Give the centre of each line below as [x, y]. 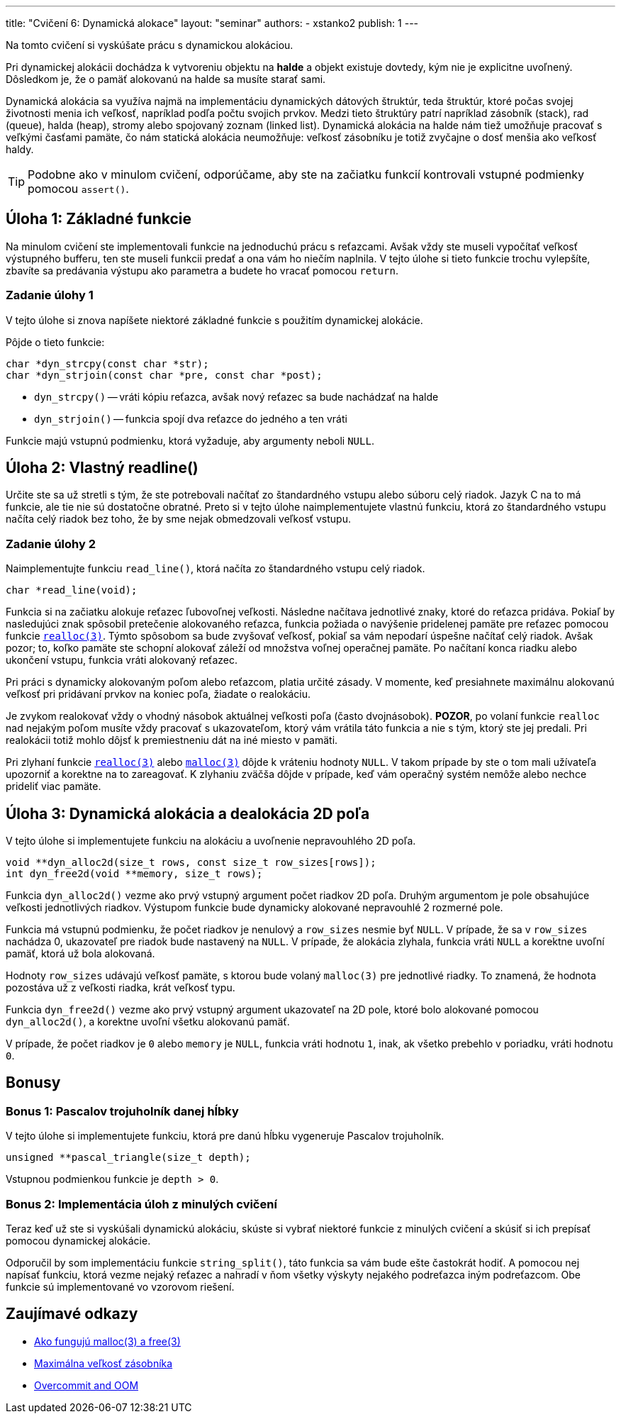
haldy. [20, 149]
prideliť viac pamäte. [54, 786]
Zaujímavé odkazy [72, 1314]
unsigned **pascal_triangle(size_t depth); [128, 1158]
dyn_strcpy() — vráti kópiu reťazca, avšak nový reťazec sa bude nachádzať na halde [236, 396]
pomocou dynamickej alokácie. [78, 1241]
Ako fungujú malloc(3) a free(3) [107, 1341]
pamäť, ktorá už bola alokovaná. [80, 954]
